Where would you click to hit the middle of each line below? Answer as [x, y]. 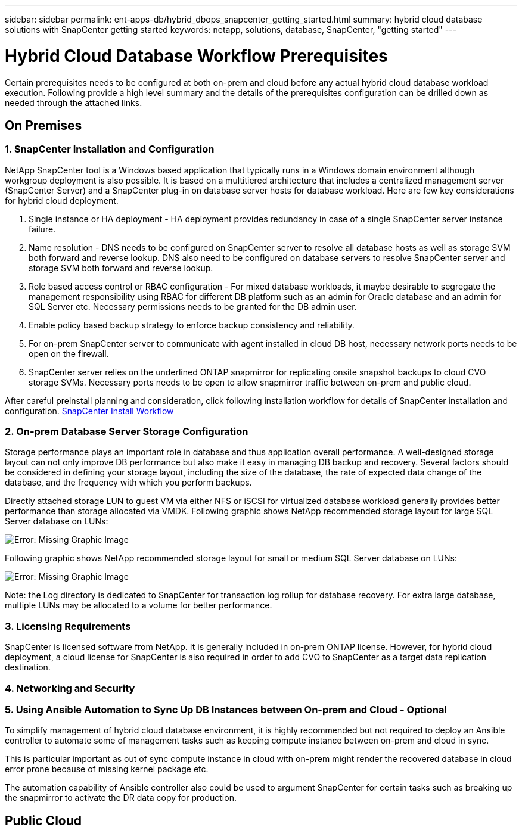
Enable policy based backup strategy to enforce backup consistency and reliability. [192, 325]
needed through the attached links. [74, 102]
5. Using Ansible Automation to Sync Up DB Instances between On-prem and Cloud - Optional [226, 709]
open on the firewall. [69, 353]
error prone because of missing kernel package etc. [107, 769]
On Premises [44, 125]
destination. [28, 667]
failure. [42, 229]
